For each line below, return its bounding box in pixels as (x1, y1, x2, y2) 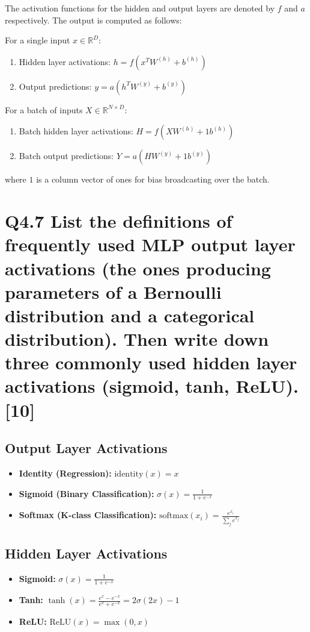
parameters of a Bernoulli (5, 279, 222, 304)
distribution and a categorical (5, 302, 255, 327)
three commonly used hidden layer (5, 350, 297, 375)
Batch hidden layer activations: (19, 125, 133, 137)
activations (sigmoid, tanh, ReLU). (5, 374, 299, 398)
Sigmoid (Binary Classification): (19, 487, 154, 499)
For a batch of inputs (5, 103, 83, 116)
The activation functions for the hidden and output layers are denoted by (5, 2, 275, 14)
